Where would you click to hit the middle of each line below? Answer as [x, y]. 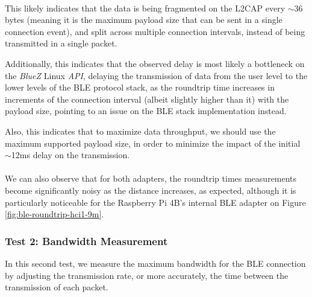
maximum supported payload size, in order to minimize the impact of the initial [153, 143]
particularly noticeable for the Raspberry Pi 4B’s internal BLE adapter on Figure [155, 202]
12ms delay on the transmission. [70, 155]
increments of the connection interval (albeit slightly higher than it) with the [147, 99]
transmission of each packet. [57, 287]
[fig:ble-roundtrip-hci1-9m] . [55, 214]
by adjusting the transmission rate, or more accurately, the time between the [147, 275]
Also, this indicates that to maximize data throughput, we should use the [140, 131]
